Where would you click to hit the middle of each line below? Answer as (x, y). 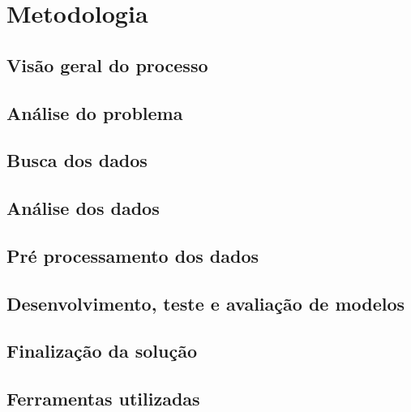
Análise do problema (95, 112)
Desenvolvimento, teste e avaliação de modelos (206, 303)
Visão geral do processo (107, 64)
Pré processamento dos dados (133, 255)
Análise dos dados (83, 208)
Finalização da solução (102, 351)
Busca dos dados (77, 160)
